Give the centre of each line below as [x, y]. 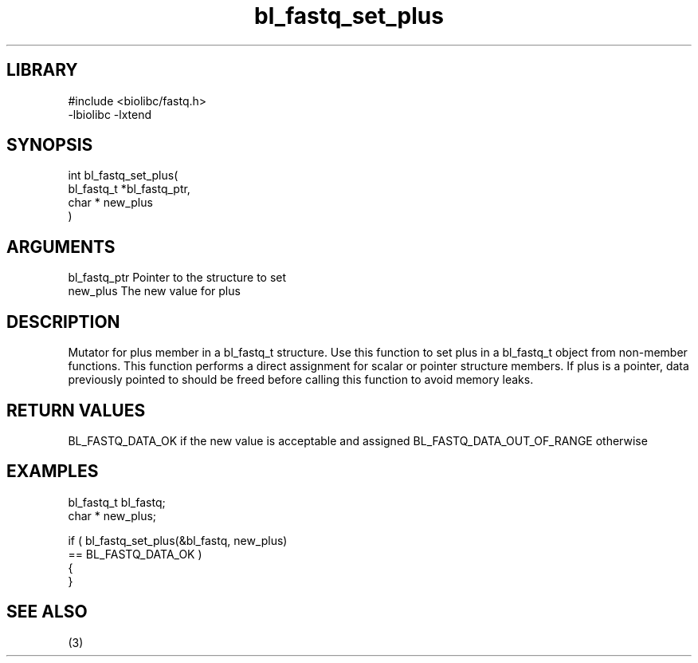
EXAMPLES [53, 472]
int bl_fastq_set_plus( [123, 176]
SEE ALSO [47, 612]
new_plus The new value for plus [154, 291]
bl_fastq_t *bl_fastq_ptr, [129, 189]
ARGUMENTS [61, 247]
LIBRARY [42, 70]
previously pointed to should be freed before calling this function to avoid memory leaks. [301, 380]
